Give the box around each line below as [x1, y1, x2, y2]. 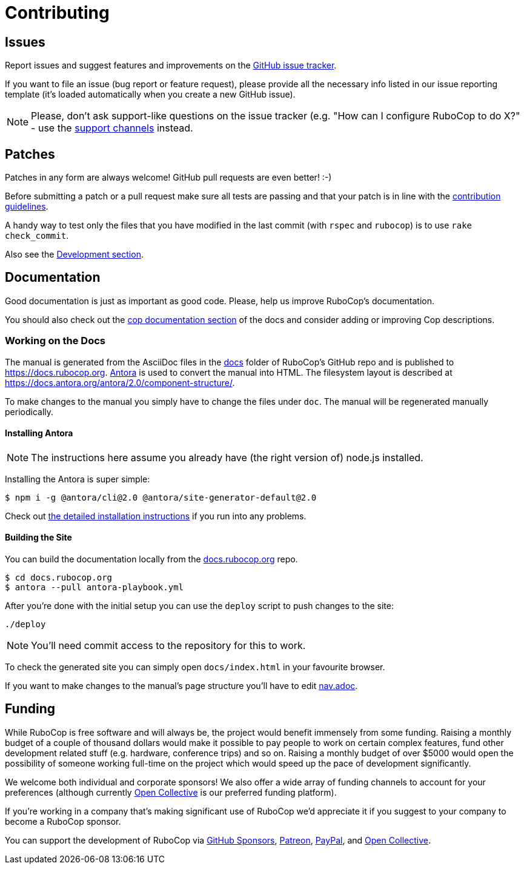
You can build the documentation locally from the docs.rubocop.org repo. [5, 554, 298, 565]
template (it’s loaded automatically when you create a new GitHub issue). [5, 89, 296, 100]
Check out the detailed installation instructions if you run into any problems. [5, 510, 307, 521]
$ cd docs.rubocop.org [5, 573, 113, 583]
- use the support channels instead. [31, 122, 193, 135]
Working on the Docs [5, 335, 105, 347]
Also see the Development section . [5, 249, 144, 260]
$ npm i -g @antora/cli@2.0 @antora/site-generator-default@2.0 [5, 492, 317, 502]
